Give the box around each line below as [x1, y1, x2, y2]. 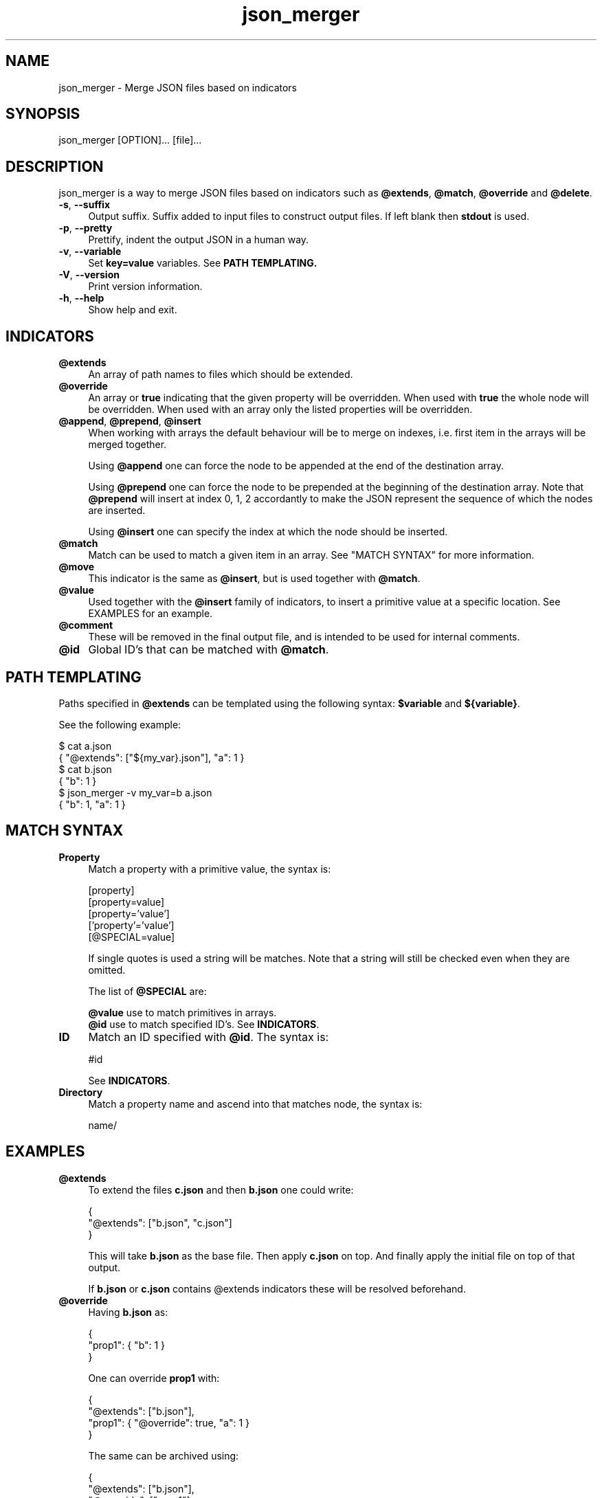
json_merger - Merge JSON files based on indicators [58, 81, 297, 93]
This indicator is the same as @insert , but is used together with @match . [88, 572, 421, 585]
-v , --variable [58, 245, 122, 258]
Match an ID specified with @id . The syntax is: [88, 1029, 329, 1044]
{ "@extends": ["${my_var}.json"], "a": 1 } [58, 751, 245, 763]
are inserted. [88, 504, 146, 517]
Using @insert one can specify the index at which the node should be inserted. [88, 526, 448, 538]
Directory [58, 1086, 103, 1098]
